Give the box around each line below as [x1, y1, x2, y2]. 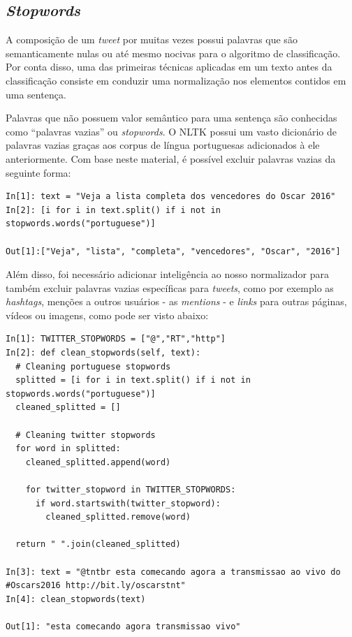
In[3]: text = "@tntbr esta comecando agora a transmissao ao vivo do [6, 566, 341, 577]
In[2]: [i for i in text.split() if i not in [6, 205, 221, 215]
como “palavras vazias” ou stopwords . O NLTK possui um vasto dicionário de [6, 124, 337, 138]
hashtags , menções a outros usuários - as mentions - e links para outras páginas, [6, 294, 347, 309]
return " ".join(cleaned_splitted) [15, 539, 181, 550]
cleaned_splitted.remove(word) [45, 512, 191, 522]
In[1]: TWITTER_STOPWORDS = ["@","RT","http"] [6, 334, 226, 344]
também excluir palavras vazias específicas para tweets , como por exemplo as [6, 280, 334, 295]
